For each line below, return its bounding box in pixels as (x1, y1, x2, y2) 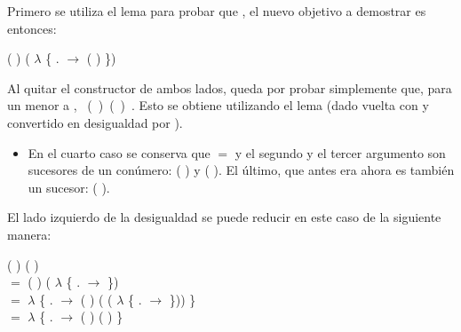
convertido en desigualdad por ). (7, 113, 183, 131)
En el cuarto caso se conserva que (28, 143, 211, 162)
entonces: (7, 19, 57, 37)
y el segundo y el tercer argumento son (234, 143, 446, 162)
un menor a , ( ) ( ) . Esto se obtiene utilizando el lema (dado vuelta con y (7, 96, 429, 115)
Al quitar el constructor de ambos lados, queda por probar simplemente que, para (7, 78, 452, 97)
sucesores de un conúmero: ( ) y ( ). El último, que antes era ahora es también (28, 161, 455, 179)
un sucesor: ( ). (28, 178, 110, 196)
